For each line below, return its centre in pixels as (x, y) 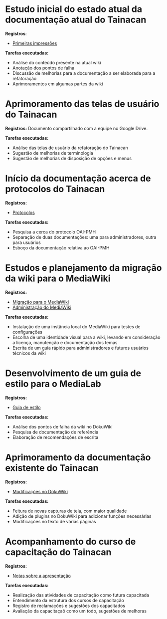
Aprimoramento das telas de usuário (82, 104)
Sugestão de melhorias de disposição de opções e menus (72, 158)
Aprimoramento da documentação (78, 457)
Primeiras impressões (35, 43)
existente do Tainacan (52, 468)
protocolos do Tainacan (55, 189)
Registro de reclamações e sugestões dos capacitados (69, 606)
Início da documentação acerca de (78, 179)
